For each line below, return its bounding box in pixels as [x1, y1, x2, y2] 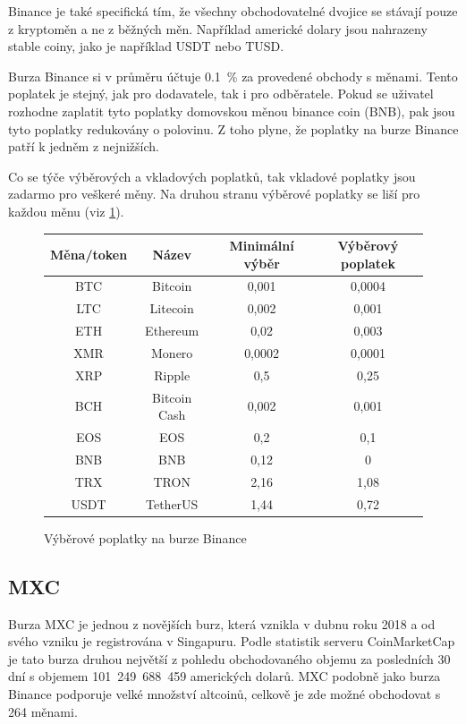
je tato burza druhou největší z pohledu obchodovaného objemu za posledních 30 [8, 649, 451, 668]
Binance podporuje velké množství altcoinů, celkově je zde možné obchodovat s [8, 684, 441, 703]
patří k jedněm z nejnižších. [8, 137, 159, 156]
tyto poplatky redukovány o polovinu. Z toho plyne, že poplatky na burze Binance [8, 119, 459, 138]
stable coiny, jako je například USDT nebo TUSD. [8, 37, 284, 55]
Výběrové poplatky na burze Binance [44, 528, 247, 547]
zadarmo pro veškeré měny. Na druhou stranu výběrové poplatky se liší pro [8, 184, 420, 203]
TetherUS [145, 494, 199, 513]
